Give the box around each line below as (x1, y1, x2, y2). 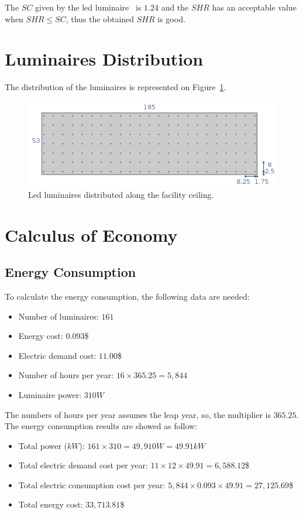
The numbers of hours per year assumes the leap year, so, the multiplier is (5, 408, 271, 420)
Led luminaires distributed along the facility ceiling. (28, 188, 214, 200)
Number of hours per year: (18, 369, 114, 381)
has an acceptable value (212, 1, 297, 13)
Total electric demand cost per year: (18, 459, 148, 471)
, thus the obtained (66, 12, 135, 25)
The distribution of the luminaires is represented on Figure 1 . (5, 81, 226, 93)
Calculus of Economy (5, 222, 178, 246)
